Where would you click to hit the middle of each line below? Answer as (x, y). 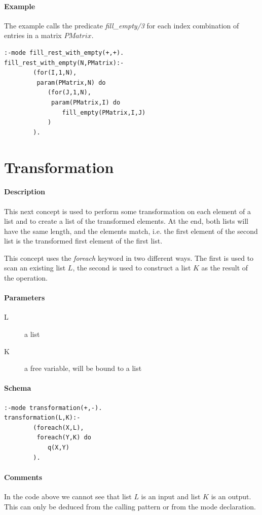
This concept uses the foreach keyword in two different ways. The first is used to (129, 257)
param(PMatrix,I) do (86, 102)
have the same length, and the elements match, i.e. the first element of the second (131, 231)
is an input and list (171, 496)
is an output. (231, 496)
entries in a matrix (33, 35)
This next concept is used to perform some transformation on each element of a (127, 211)
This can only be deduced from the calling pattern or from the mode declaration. (130, 506)
